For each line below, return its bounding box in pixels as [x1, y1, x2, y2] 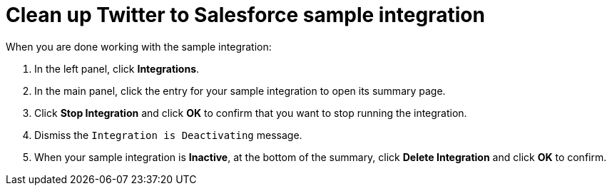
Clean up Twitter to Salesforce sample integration [6, 3, 485, 27]
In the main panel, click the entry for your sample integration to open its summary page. [34, 84, 446, 97]
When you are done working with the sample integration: [6, 40, 272, 53]
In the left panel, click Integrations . [34, 62, 200, 75]
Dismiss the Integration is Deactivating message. [34, 128, 302, 141]
